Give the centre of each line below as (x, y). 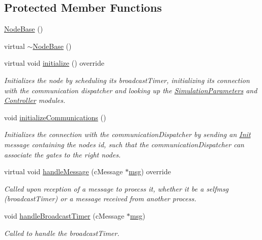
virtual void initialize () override (54, 63)
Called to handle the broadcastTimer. (62, 233)
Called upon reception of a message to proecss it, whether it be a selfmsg (117, 188)
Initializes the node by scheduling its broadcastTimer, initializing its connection (127, 80)
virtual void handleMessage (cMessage (64, 171)
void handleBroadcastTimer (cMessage (64, 215)
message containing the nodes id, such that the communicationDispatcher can (124, 144)
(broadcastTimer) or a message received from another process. (100, 198)
